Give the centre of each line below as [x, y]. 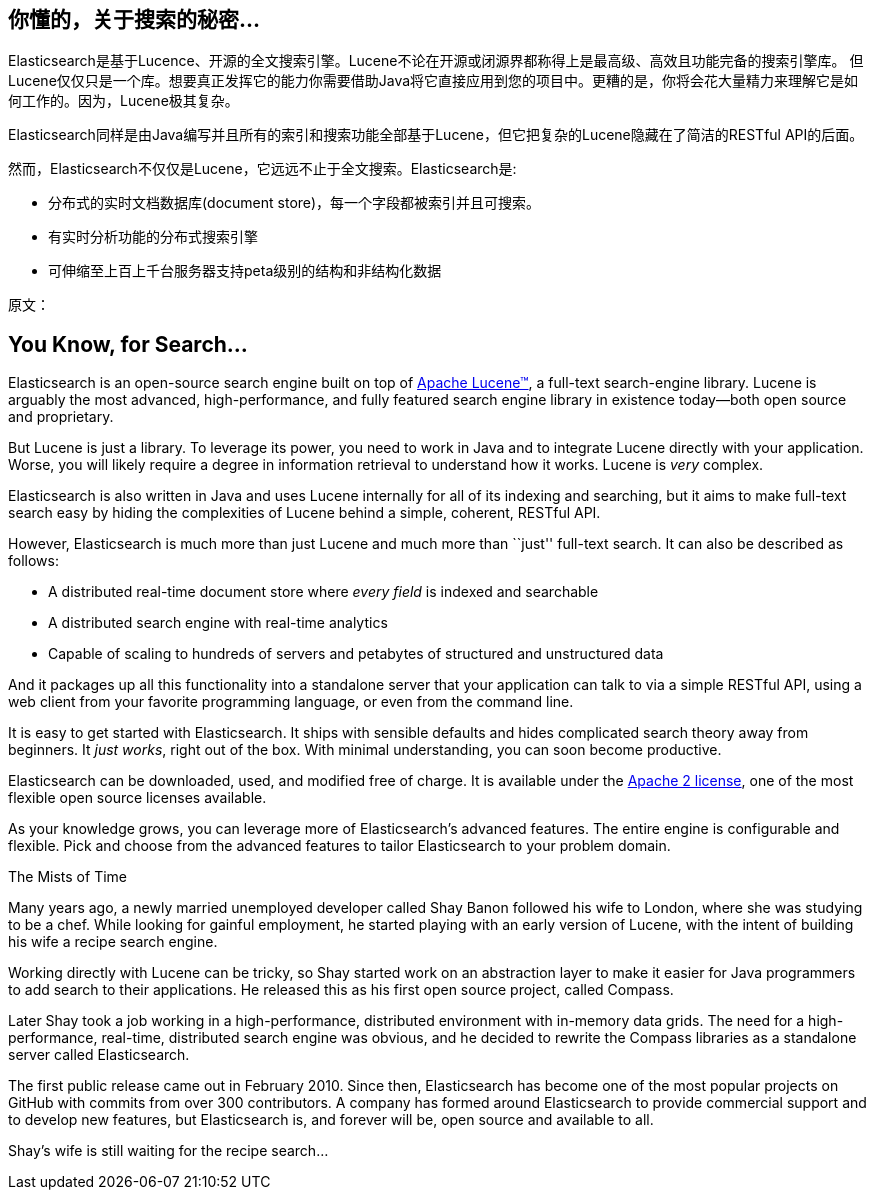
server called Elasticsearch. [99, 1055]
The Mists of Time [67, 877]
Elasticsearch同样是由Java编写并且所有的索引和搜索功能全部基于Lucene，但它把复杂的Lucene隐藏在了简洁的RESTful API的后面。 [436, 135]
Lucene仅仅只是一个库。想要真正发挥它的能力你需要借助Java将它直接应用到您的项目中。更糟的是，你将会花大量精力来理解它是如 [433, 81]
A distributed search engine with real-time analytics [218, 623]
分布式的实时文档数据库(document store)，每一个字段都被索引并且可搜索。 [294, 203]
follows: [33, 561]
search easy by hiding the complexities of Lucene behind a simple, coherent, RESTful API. [304, 513]
